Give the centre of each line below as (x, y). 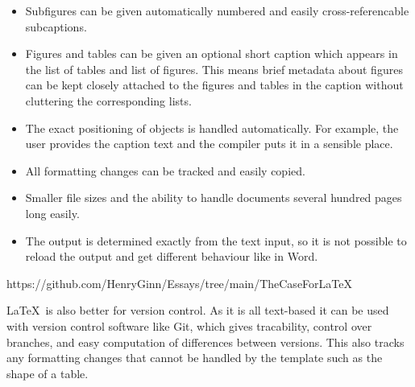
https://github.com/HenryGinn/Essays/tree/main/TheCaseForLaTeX (179, 283)
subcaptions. (56, 26)
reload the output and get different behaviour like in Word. (172, 256)
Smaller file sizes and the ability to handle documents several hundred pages (214, 198)
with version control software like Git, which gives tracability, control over (189, 325)
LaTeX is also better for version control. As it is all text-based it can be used (198, 310)
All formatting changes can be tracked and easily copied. (165, 170)
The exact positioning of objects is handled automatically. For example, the (212, 128)
